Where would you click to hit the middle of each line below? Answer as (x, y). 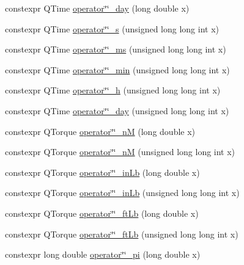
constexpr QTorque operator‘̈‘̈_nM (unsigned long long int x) (120, 152)
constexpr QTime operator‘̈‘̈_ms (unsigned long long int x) (116, 49)
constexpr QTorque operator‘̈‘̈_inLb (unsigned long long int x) (122, 193)
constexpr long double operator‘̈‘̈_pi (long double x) (103, 254)
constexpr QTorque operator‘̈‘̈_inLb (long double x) (102, 172)
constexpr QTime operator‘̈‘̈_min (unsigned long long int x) (117, 69)
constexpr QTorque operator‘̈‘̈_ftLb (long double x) (102, 213)
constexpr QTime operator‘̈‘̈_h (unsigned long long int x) (113, 90)
